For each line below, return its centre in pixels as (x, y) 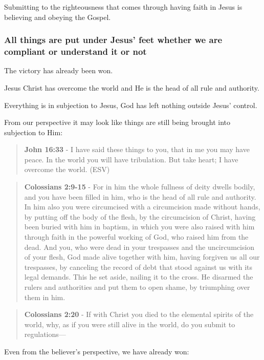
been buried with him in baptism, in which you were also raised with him (139, 227)
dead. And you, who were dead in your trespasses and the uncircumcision (139, 247)
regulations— (45, 334)
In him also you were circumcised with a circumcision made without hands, (142, 207)
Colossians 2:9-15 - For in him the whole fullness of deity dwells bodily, (140, 187)
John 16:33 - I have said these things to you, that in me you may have (137, 149)
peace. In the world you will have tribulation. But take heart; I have (131, 159)
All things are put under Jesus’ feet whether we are (113, 40)
